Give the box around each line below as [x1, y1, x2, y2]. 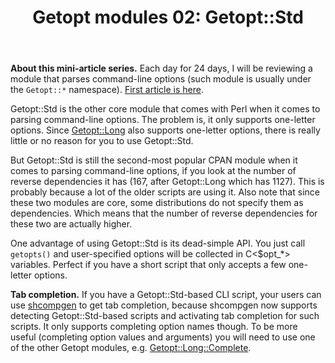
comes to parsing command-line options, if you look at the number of [10, 165, 297, 177]
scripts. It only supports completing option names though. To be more [10, 321, 298, 333]
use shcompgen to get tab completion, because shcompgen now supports [10, 299, 318, 311]
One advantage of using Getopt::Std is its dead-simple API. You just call [10, 237, 306, 250]
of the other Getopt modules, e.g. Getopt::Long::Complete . [10, 342, 252, 354]
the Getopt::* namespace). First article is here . [10, 84, 205, 96]
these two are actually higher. [10, 218, 133, 230]
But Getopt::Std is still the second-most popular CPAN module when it [10, 154, 298, 166]
